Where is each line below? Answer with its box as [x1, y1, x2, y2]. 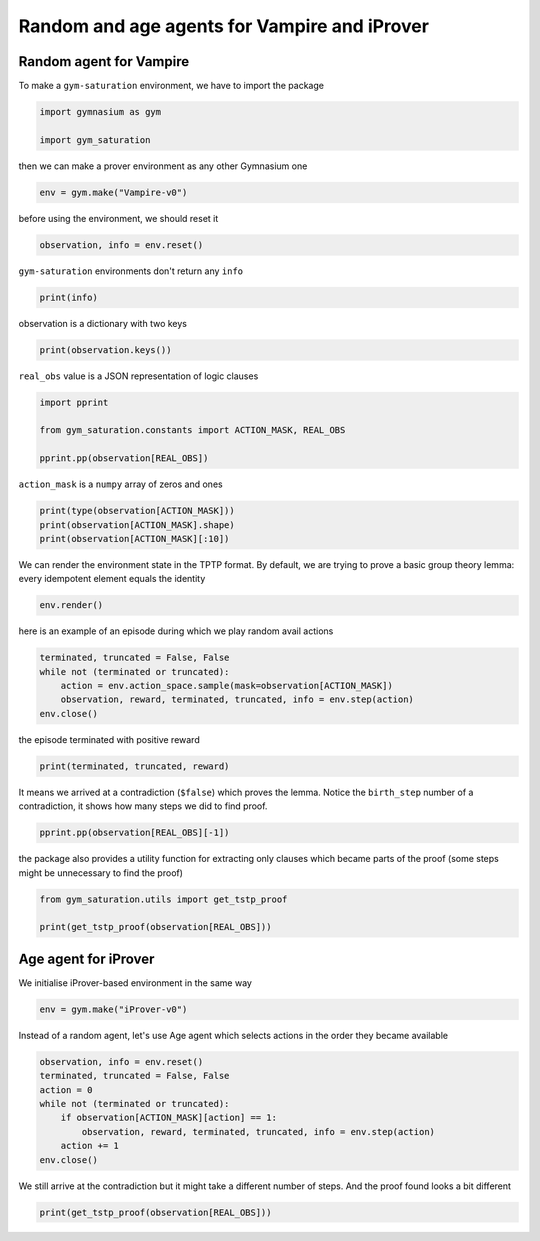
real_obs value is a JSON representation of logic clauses [18, 370, 259, 382]
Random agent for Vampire [18, 53, 190, 70]
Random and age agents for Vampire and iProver [18, 15, 430, 37]
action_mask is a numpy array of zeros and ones [18, 478, 224, 490]
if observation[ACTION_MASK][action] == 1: [60, 1112, 277, 1124]
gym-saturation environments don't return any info [18, 265, 244, 277]
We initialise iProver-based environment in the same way [18, 976, 252, 989]
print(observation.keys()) [39, 344, 172, 355]
